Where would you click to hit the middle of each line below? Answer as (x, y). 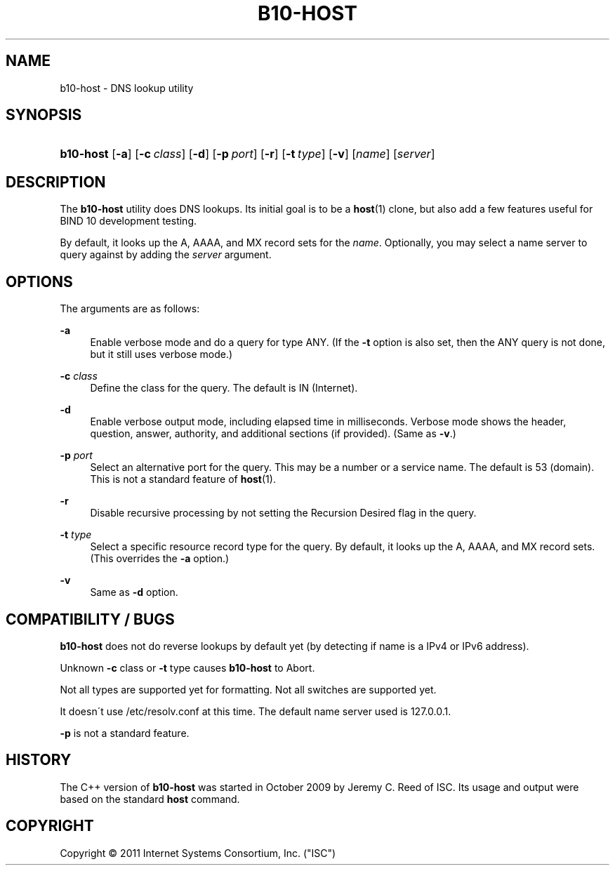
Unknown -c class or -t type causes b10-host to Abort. (187, 667)
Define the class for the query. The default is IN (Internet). (224, 388)
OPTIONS (39, 281)
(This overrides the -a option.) (160, 559)
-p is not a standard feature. (125, 733)
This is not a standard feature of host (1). (183, 479)
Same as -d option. (134, 592)
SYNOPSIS (44, 115)
